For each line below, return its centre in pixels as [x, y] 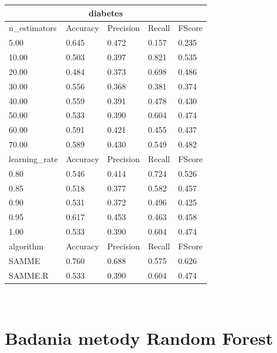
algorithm [26, 246]
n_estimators [33, 28]
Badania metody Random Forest [139, 337]
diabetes [106, 13]
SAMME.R [29, 275]
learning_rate [33, 158]
